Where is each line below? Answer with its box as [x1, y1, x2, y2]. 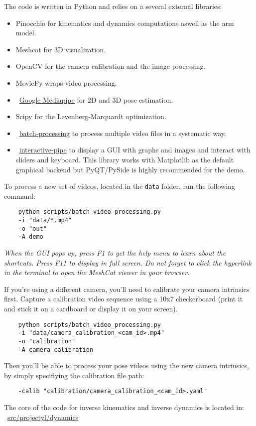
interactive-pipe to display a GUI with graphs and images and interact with [19, 144, 251, 155]
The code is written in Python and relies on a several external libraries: [4, 1, 222, 11]
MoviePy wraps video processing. [15, 77, 117, 88]
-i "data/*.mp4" [18, 217, 72, 224]
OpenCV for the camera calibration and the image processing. [15, 61, 206, 71]
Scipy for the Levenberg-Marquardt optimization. [15, 111, 166, 122]
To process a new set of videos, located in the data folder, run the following [4, 181, 235, 191]
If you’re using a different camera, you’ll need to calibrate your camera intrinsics [4, 284, 250, 294]
